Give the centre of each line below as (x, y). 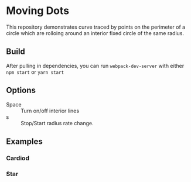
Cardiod (18, 158)
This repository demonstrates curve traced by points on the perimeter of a (96, 27)
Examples (24, 141)
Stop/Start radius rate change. (57, 123)
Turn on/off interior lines (50, 111)
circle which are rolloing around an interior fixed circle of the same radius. (95, 33)
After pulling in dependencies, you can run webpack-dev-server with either (95, 66)
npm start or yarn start (35, 72)
